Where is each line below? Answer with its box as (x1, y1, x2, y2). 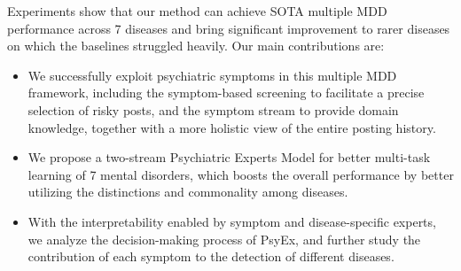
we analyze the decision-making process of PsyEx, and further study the (27, 229, 421, 248)
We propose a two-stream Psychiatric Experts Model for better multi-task (27, 148, 431, 166)
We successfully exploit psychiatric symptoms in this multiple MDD (27, 66, 397, 84)
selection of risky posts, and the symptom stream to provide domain (27, 100, 399, 119)
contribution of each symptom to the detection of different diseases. (27, 247, 395, 266)
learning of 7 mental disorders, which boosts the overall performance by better (27, 165, 454, 183)
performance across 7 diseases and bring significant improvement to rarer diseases (7, 19, 450, 37)
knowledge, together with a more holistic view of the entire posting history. (27, 118, 436, 136)
